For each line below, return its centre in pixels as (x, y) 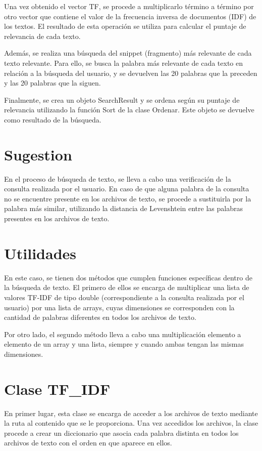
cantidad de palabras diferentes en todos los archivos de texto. (100, 317)
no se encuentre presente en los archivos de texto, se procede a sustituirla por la (128, 198)
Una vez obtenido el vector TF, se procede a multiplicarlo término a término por (129, 6)
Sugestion (38, 154)
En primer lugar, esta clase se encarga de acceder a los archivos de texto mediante (131, 413)
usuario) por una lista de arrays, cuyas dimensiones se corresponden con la (119, 307)
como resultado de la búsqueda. (53, 119)
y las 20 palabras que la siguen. (53, 83)
